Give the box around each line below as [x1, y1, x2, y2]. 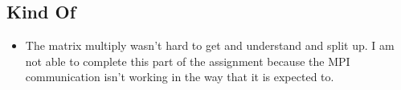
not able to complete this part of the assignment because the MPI [25, 52, 350, 69]
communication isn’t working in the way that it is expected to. [25, 68, 334, 85]
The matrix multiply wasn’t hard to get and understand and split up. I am [25, 37, 395, 54]
